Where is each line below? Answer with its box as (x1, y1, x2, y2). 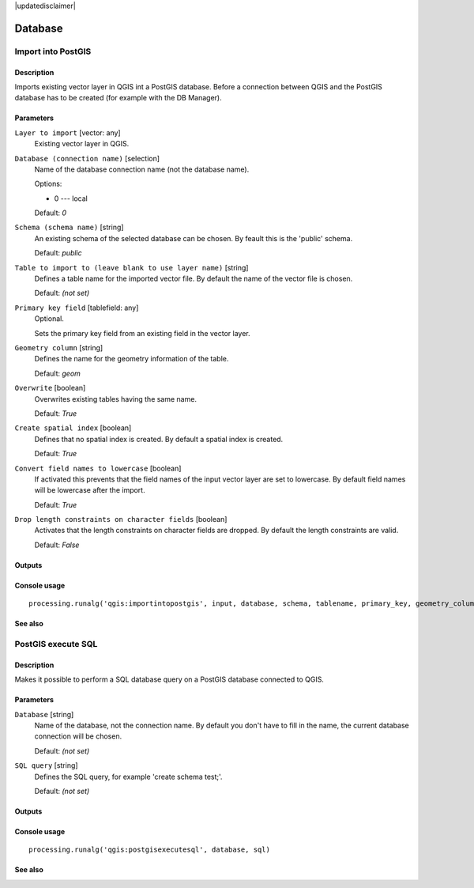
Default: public (34, 248, 82, 258)
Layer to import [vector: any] (14, 127, 122, 138)
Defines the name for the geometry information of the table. (34, 354, 229, 364)
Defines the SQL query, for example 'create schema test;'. (34, 772, 223, 781)
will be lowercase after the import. (34, 486, 145, 495)
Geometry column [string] (14, 343, 103, 352)
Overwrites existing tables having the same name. (34, 394, 197, 403)
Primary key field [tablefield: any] (14, 303, 139, 312)
